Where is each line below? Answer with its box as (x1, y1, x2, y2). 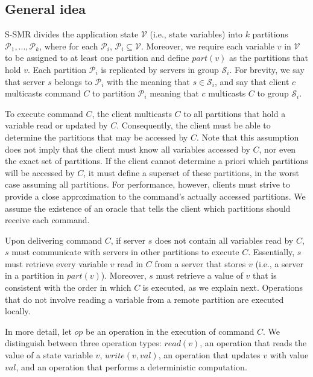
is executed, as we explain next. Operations (142, 281, 303, 294)
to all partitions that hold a (183, 107, 286, 119)
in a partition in (5, 269, 65, 282)
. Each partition (27, 63, 87, 75)
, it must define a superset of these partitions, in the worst (83, 166, 299, 179)
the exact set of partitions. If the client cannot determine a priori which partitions (5, 154, 308, 167)
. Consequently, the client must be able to (116, 119, 271, 131)
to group (257, 87, 289, 100)
